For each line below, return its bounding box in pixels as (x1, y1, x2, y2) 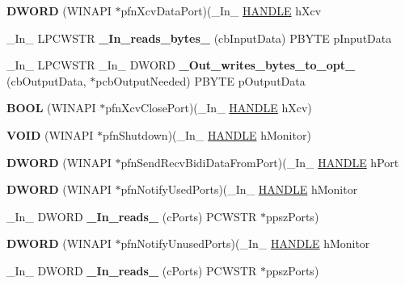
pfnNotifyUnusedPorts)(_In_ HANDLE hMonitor (120, 235, 370, 252)
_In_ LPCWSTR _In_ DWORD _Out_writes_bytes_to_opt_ (6, 57, 356, 73)
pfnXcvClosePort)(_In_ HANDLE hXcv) (105, 99, 312, 116)
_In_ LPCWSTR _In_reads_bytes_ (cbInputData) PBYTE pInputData (6, 29, 392, 46)
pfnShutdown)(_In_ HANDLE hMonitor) (103, 126, 311, 143)
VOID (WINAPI (6, 126, 94, 143)
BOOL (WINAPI (6, 99, 96, 116)
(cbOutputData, (6, 72, 86, 89)
